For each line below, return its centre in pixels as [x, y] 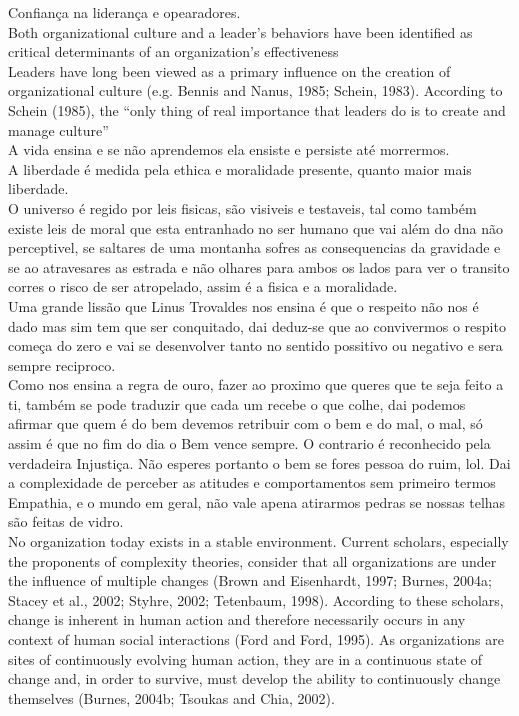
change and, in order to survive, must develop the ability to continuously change [254, 678]
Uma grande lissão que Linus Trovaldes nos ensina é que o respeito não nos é [243, 305]
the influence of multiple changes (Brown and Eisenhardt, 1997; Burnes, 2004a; [250, 580]
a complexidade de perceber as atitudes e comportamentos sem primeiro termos [252, 482]
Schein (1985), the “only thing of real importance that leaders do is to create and [257, 109]
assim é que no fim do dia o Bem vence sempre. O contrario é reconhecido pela [249, 443]
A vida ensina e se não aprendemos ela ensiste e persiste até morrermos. [229, 149]
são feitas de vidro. [66, 521]
